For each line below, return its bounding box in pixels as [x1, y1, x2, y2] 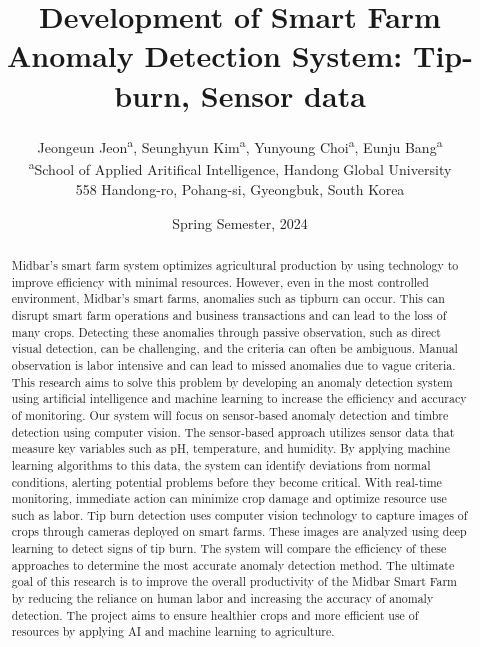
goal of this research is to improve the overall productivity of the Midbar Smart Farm [11, 573, 458, 590]
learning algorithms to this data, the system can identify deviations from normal [11, 456, 431, 473]
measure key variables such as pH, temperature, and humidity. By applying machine [11, 440, 451, 457]
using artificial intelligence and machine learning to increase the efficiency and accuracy [11, 390, 467, 407]
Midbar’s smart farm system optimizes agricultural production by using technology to [11, 256, 459, 273]
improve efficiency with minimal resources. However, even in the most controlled [11, 273, 429, 290]
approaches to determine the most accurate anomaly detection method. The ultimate [11, 556, 455, 573]
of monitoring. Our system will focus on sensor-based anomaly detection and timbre [11, 406, 449, 423]
